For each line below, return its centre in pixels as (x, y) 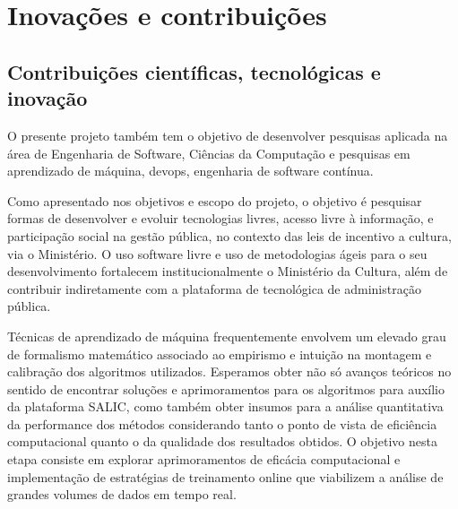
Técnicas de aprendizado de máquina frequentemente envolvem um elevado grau (227, 336)
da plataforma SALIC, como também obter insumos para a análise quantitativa (225, 406)
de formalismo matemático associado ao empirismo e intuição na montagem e (220, 354)
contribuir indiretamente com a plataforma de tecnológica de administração (214, 288)
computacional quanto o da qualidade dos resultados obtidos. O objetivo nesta (222, 441)
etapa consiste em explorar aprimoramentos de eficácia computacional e (204, 459)
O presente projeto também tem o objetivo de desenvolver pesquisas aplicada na (228, 135)
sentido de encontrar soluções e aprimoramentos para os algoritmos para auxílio (226, 388)
